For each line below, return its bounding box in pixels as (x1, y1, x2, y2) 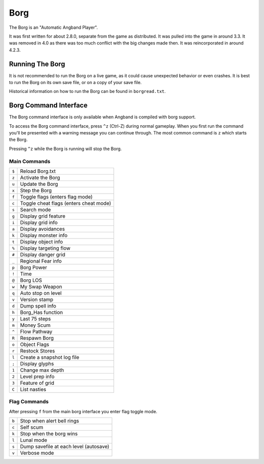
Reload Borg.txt (20, 168, 56, 175)
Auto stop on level (20, 290, 62, 297)
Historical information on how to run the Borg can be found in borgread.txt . (9, 88, 166, 94)
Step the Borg (20, 187, 52, 194)
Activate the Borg (20, 174, 61, 181)
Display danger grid (20, 251, 66, 258)
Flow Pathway (20, 328, 52, 335)
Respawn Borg (20, 335, 54, 342)
